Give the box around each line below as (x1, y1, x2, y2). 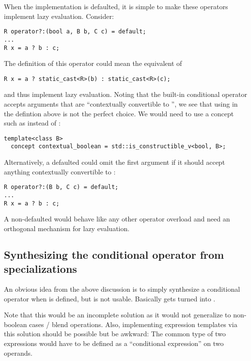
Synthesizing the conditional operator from (4, 247, 224, 262)
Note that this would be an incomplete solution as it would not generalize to (4, 310, 231, 320)
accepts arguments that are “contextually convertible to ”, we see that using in (4, 99, 238, 109)
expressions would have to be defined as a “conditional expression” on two (4, 338, 224, 348)
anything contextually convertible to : (4, 166, 116, 176)
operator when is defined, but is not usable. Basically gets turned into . (4, 293, 216, 303)
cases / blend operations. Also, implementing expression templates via (29, 319, 237, 329)
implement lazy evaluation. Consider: (4, 11, 114, 21)
